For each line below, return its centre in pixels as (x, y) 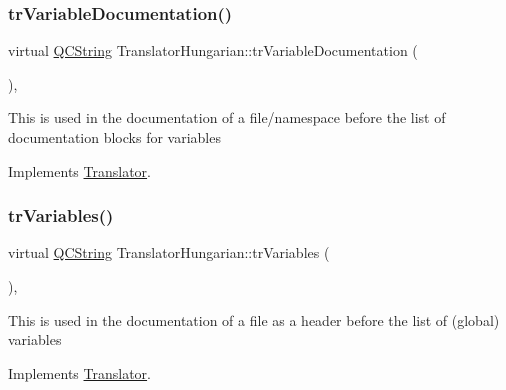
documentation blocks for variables (114, 137)
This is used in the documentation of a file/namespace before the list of (227, 117)
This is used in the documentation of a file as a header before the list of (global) (254, 319)
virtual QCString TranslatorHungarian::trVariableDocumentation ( (213, 50)
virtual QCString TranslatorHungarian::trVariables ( (169, 252)
